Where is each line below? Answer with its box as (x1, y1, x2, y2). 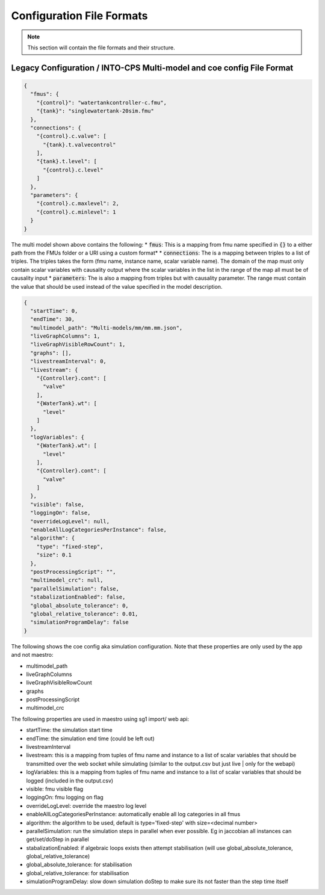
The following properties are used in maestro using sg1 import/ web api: (11, 715, 190, 722)
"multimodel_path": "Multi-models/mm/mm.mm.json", (30, 324, 183, 331)
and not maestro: (11, 651, 54, 659)
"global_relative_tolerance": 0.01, (30, 611, 138, 617)
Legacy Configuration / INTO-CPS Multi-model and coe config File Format (11, 63, 294, 73)
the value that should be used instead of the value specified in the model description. (11, 283, 223, 290)
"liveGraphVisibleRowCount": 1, (30, 341, 126, 348)
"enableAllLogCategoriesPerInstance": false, (30, 526, 167, 534)
